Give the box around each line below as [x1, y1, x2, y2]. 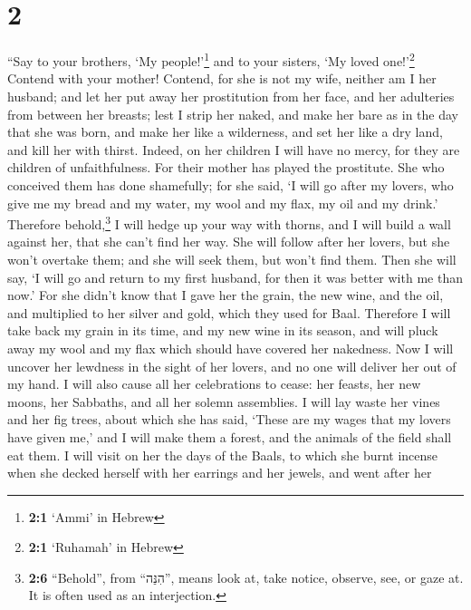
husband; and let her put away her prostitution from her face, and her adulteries [7, 86, 455, 105]
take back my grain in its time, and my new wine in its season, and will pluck [7, 321, 438, 340]
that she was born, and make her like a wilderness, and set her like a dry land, [7, 122, 443, 141]
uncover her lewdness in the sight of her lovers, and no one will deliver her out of [7, 356, 457, 375]
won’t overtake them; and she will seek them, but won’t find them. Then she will [7, 249, 457, 268]
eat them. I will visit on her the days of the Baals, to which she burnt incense [7, 445, 438, 464]
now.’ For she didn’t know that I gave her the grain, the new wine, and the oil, [7, 286, 444, 305]
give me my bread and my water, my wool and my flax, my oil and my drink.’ [7, 193, 438, 212]
